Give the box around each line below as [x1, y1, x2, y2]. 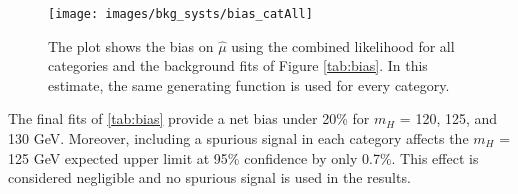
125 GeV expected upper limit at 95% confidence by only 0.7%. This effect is [8, 147, 479, 168]
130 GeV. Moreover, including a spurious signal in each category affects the [8, 128, 469, 149]
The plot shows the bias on [48, 35, 214, 56]
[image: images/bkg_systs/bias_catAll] [48, 7, 313, 21]
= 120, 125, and [399, 108, 498, 129]
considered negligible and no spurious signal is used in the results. [8, 167, 411, 188]
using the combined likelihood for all [231, 35, 455, 56]
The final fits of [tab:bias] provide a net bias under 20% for [8, 108, 370, 129]
